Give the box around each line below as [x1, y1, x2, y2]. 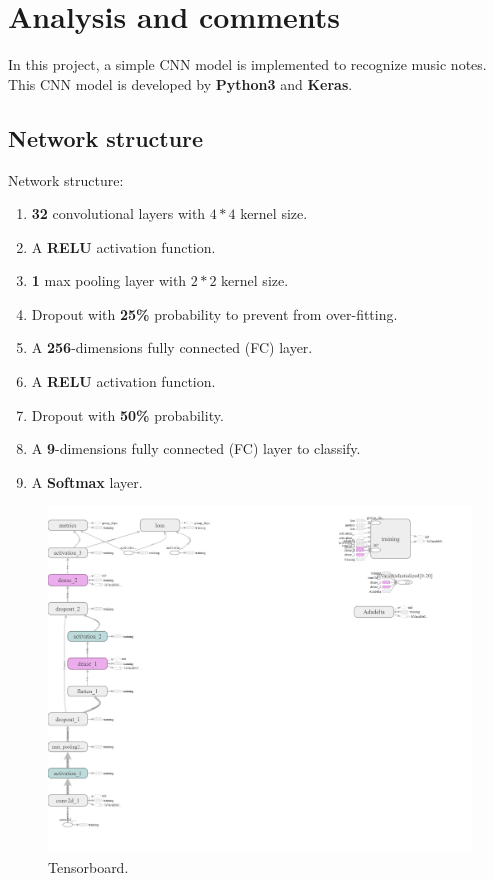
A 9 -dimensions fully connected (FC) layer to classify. [31, 438, 361, 459]
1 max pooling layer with [31, 270, 187, 291]
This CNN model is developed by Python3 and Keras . [8, 73, 353, 94]
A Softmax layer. [31, 471, 143, 492]
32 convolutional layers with [31, 203, 206, 224]
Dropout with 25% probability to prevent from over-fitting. [31, 303, 398, 324]
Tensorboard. [48, 856, 129, 877]
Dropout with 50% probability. [31, 404, 224, 425]
